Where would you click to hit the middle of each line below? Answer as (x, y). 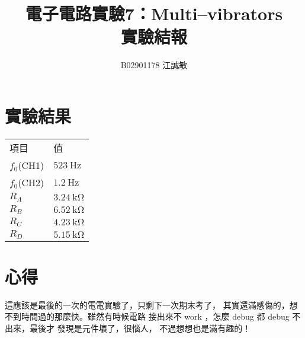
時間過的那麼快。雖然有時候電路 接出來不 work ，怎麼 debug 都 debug (155, 316)
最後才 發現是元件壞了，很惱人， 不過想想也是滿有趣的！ (140, 328)
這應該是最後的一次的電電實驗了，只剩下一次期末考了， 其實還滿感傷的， (147, 304)
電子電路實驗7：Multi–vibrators (154, 13)
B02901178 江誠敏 (154, 65)
